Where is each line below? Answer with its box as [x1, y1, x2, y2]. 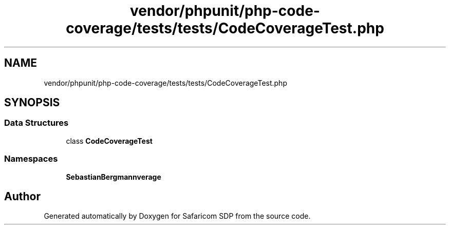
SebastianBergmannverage [66, 172, 161, 181]
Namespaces [4, 154, 58, 164]
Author [4, 189, 41, 203]
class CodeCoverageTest [66, 136, 153, 145]
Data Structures [4, 118, 69, 128]
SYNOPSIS [4, 96, 60, 109]
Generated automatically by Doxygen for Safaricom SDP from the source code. [44, 212, 311, 221]
